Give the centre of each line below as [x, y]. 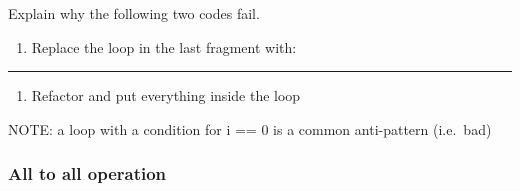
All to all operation [87, 173]
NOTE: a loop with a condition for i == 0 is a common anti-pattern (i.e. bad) [250, 128]
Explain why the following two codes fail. [134, 13]
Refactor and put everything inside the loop [166, 95]
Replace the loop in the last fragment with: [164, 46]
